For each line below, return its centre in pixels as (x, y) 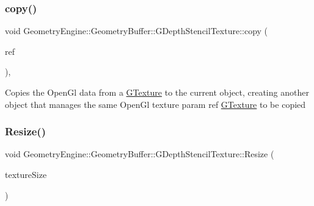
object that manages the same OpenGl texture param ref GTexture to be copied (155, 104)
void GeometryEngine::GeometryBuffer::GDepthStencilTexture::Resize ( (140, 154)
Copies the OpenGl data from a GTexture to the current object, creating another (157, 92)
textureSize (26, 174)
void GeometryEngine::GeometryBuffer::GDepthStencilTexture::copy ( (137, 31)
